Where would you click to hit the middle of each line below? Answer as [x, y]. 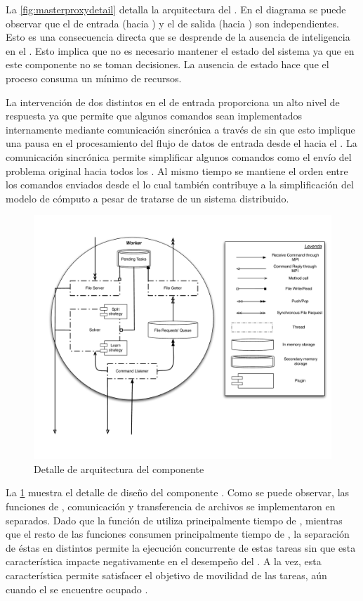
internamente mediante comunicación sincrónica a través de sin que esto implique [180, 129]
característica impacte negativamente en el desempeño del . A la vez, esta [164, 561]
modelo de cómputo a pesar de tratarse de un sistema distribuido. [147, 198]
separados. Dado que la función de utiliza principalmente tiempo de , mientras [174, 520]
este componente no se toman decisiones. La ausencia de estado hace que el [167, 64]
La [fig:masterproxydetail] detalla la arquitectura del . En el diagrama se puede [176, 9]
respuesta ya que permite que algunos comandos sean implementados [154, 116]
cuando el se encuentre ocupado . [77, 589]
